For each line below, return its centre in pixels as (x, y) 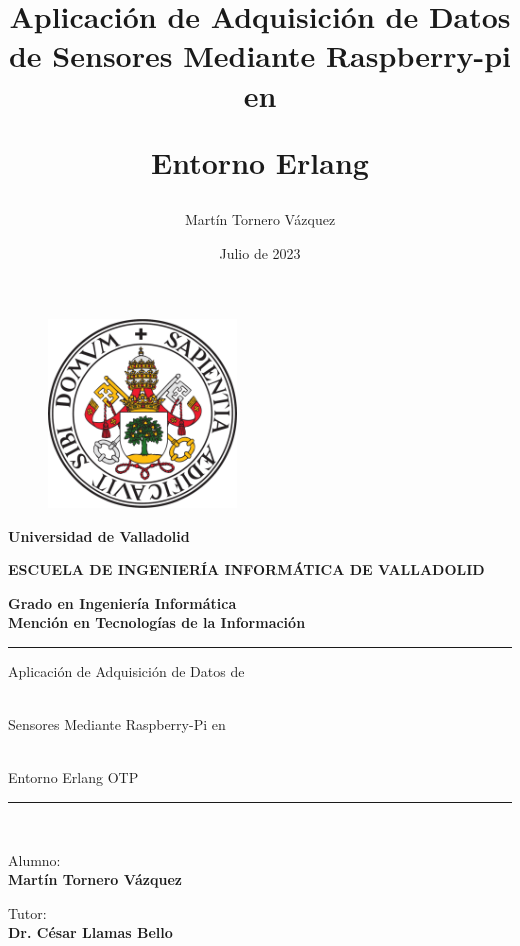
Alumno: (34, 859)
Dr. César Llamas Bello (90, 932)
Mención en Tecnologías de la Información (157, 622)
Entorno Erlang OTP (73, 777)
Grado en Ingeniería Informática (122, 602)
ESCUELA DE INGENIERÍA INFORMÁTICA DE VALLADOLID (246, 569)
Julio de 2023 (260, 252)
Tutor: (27, 912)
